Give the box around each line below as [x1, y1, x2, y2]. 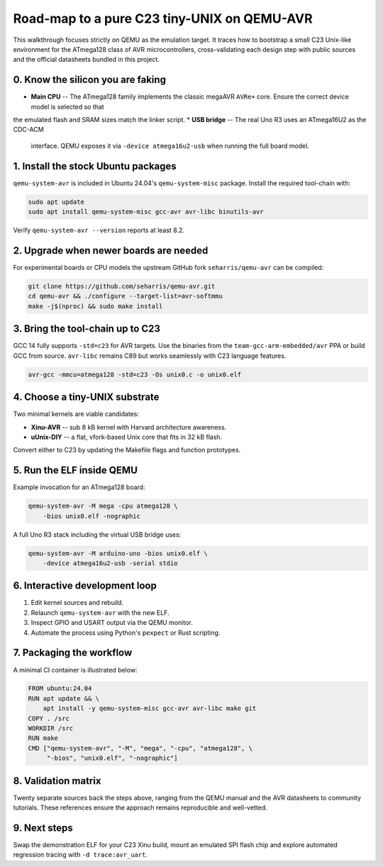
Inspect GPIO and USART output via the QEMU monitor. [30, 618, 193, 627]
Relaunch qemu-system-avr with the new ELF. [30, 608, 170, 617]
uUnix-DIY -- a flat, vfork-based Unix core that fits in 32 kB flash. [30, 432, 223, 441]
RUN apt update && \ [28, 694, 99, 702]
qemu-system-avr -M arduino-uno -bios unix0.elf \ [28, 549, 209, 557]
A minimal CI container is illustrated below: [13, 665, 138, 674]
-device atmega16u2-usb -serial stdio [43, 559, 178, 567]
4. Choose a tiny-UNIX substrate [13, 391, 160, 403]
